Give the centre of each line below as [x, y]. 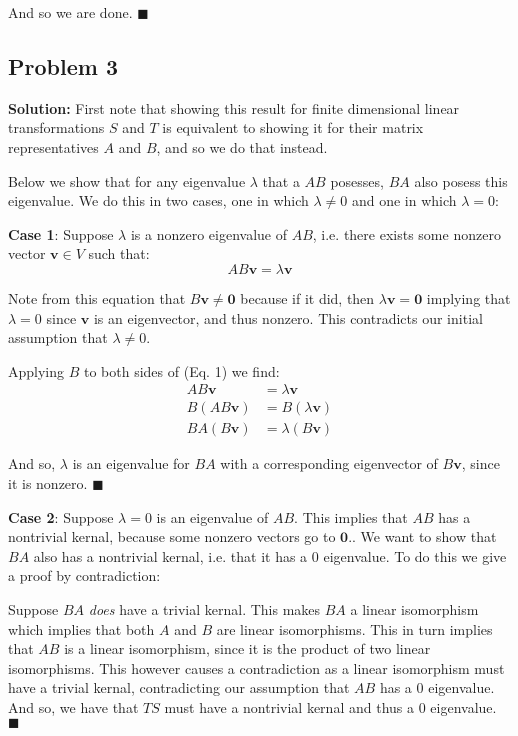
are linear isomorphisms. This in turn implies [354, 628]
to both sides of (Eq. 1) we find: [182, 370]
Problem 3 [63, 65]
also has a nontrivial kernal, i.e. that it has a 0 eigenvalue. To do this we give [270, 555]
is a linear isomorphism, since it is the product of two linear [247, 648]
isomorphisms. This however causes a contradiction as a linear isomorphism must [256, 667]
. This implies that [351, 516]
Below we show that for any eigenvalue [127, 180]
